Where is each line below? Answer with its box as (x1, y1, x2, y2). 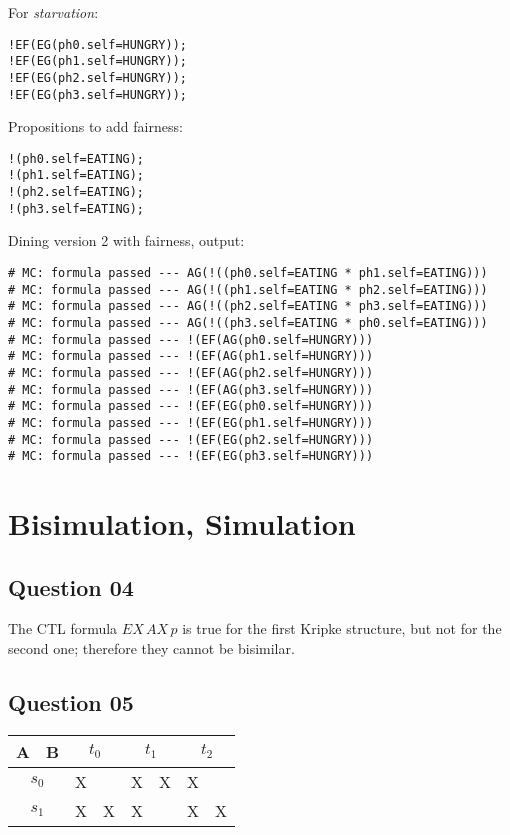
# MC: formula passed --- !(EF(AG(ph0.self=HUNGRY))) (8, 332, 374, 347)
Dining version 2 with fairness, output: (8, 230, 245, 251)
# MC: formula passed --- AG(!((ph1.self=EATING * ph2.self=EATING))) (8, 282, 488, 297)
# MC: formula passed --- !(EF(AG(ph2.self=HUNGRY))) (8, 365, 374, 380)
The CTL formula (8, 618, 118, 639)
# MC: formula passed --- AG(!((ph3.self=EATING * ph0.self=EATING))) (8, 316, 488, 330)
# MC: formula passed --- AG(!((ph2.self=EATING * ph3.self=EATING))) (8, 299, 488, 314)
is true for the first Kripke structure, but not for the (182, 618, 502, 639)
